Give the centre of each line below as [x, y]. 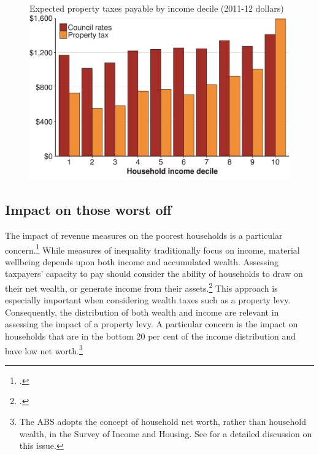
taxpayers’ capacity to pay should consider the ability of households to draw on [154, 274]
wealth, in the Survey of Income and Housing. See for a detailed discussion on [166, 433]
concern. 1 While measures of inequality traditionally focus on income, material [152, 249]
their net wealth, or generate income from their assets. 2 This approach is [141, 287]
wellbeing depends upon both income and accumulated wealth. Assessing [142, 261]
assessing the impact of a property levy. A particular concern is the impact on [152, 324]
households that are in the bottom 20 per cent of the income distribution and [151, 336]
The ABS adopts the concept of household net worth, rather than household [163, 422]
